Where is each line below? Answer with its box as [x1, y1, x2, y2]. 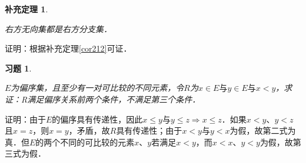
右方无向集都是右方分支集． [5, 22, 112, 35]
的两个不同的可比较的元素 [35, 135, 135, 148]
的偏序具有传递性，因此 [52, 113, 143, 125]
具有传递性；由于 [116, 124, 182, 137]
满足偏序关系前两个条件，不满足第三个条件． [27, 93, 201, 105]
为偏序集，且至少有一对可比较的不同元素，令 [11, 81, 184, 94]
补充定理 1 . [5, 3, 48, 15]
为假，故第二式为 [229, 124, 296, 137]
